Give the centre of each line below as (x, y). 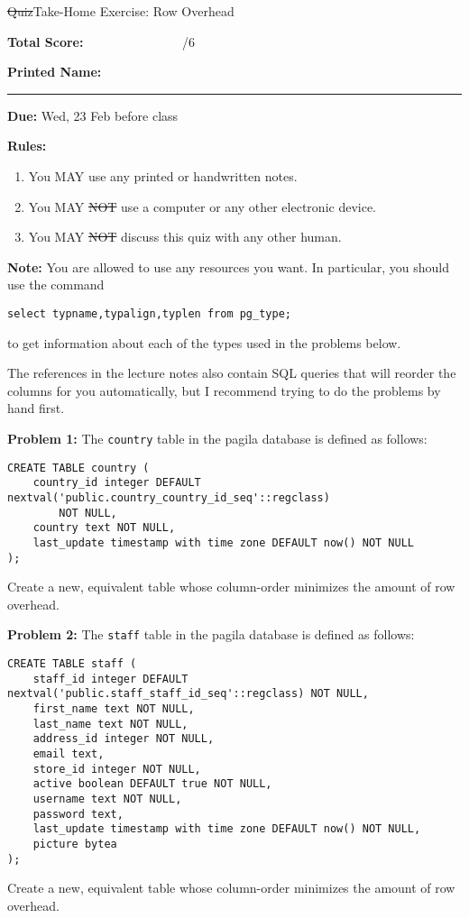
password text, (78, 814)
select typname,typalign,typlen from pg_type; (149, 313)
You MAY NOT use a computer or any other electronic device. (202, 206)
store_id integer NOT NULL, (117, 769)
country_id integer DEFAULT (117, 483)
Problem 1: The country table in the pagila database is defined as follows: (217, 438)
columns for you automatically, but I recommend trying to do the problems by (224, 390)
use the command (56, 285)
